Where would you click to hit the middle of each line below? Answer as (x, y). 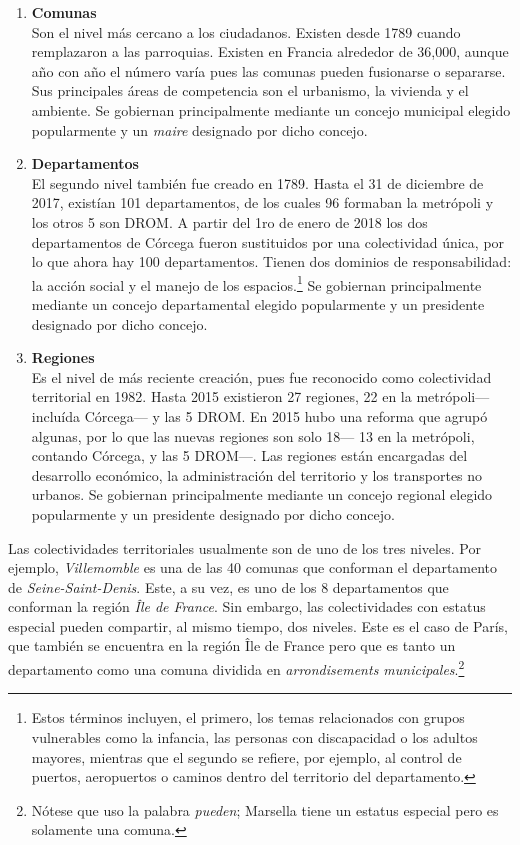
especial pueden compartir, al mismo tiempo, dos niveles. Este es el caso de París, (258, 625)
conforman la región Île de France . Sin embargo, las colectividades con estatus (247, 606)
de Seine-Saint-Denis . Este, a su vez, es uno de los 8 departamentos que (228, 586)
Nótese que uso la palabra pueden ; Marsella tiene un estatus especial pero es (265, 809)
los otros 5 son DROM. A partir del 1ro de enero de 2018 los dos (229, 221)
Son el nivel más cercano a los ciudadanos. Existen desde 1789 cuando (246, 31)
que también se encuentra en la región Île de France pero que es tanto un (232, 645)
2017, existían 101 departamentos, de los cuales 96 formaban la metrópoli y (262, 202)
